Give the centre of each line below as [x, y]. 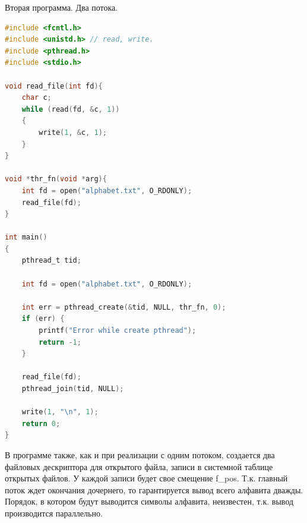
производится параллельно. [54, 513]
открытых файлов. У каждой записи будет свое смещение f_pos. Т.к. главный [146, 478]
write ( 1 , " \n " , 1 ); [60, 412]
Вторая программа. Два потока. [61, 7]
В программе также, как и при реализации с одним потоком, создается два [140, 454]
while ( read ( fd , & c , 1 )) [71, 109]
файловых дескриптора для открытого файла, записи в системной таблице [139, 466]
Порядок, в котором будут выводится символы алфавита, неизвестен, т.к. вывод [149, 501]
